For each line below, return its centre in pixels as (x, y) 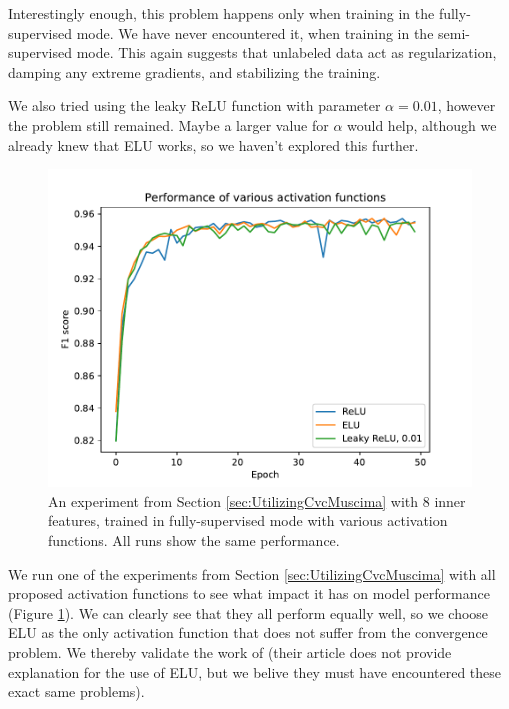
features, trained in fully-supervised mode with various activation (248, 520)
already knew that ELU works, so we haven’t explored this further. (213, 144)
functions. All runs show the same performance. (194, 539)
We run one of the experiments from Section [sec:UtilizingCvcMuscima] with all (252, 573)
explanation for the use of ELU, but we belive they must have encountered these (255, 671)
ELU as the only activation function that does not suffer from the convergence (248, 632)
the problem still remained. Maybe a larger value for (168, 124)
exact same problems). (76, 691)
